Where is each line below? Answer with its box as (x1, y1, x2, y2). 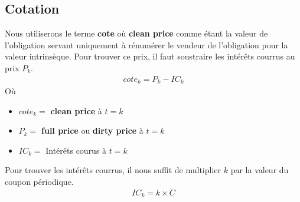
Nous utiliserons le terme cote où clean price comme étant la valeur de (5, 27, 268, 39)
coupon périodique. (5, 175, 74, 188)
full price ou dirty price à (41, 124, 144, 137)
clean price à (50, 104, 102, 117)
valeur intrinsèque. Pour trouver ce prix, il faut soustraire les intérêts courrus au (5, 50, 295, 62)
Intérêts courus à (45, 144, 107, 156)
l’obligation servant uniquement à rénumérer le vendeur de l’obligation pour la (5, 38, 288, 51)
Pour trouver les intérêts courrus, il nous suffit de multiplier (5, 164, 221, 176)
